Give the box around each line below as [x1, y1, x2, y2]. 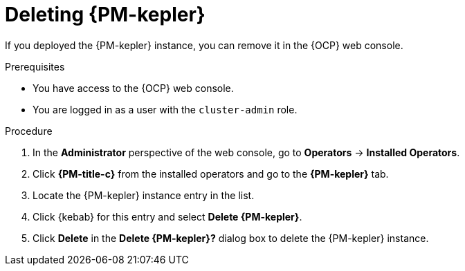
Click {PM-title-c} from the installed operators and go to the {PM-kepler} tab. [33, 167, 389, 180]
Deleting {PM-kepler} [5, 3, 206, 26]
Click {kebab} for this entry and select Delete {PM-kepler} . [33, 210, 302, 223]
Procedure [5, 124, 53, 137]
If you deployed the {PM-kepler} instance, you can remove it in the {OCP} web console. [5, 39, 403, 51]
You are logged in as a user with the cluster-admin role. [33, 103, 298, 115]
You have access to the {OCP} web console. [33, 82, 234, 94]
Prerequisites [5, 60, 65, 73]
